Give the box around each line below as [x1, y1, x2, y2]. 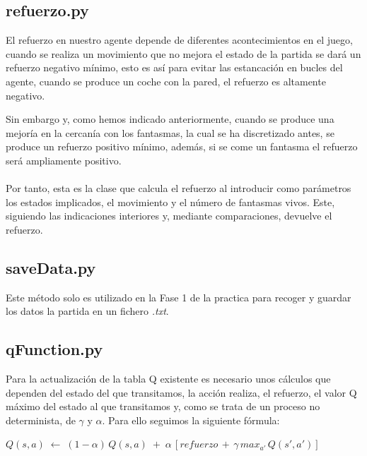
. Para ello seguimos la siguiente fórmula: [102, 412, 280, 427]
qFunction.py [6, 338, 103, 360]
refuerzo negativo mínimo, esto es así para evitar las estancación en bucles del [6, 60, 343, 75]
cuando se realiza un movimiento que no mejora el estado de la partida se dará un [6, 46, 361, 61]
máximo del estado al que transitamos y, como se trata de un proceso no [6, 399, 320, 414]
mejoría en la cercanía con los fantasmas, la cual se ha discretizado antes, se [6, 125, 334, 140]
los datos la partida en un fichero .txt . [6, 304, 169, 318]
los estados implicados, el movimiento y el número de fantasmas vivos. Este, [6, 194, 335, 209]
